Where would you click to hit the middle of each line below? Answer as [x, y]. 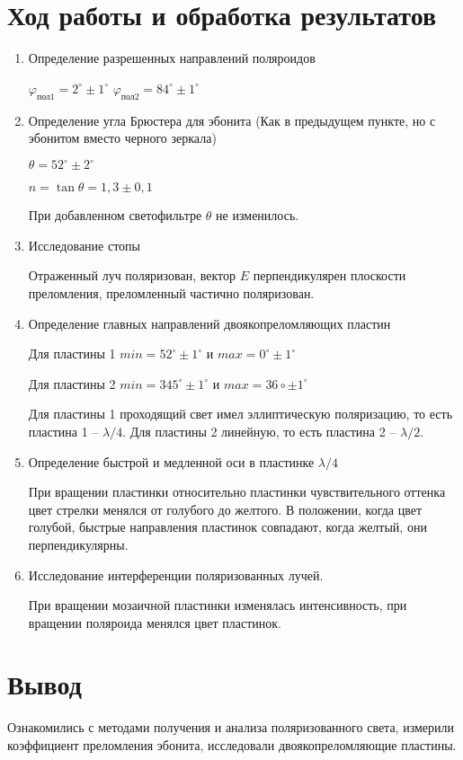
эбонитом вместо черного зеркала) [122, 138]
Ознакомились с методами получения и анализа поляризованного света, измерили [231, 727]
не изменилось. [258, 215]
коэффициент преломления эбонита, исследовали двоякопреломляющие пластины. [232, 745]
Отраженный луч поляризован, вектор [132, 275]
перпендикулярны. [78, 544]
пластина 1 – [63, 431]
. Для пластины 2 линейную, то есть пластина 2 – [259, 431]
